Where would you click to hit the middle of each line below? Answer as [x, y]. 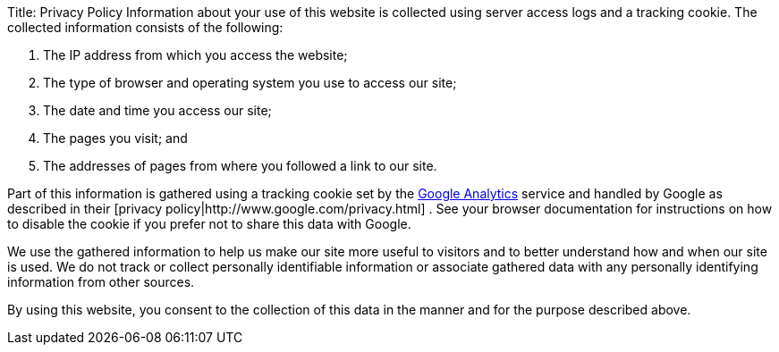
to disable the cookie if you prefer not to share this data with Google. [209, 224]
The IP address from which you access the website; [195, 55]
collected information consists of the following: [145, 27]
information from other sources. [101, 282]
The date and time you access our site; [157, 110]
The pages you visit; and [115, 138]
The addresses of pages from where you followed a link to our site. [240, 166]
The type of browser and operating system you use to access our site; [250, 83]
